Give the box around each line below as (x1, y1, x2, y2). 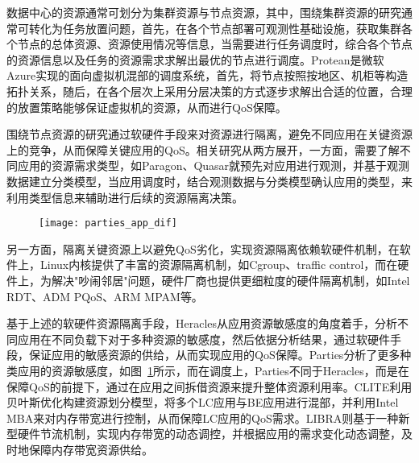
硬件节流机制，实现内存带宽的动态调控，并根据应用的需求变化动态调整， (17, 425, 401, 442)
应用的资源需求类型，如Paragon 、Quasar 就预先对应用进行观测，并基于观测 (17, 157, 410, 174)
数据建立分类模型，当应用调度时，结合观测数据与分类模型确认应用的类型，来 (6, 172, 413, 189)
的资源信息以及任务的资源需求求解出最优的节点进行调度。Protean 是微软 (6, 51, 384, 68)
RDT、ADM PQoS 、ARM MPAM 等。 (6, 287, 203, 304)
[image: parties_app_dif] (39, 217, 177, 229)
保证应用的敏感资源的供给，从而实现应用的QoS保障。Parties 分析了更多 (28, 346, 400, 363)
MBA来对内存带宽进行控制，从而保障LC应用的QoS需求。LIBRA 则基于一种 (6, 409, 399, 426)
